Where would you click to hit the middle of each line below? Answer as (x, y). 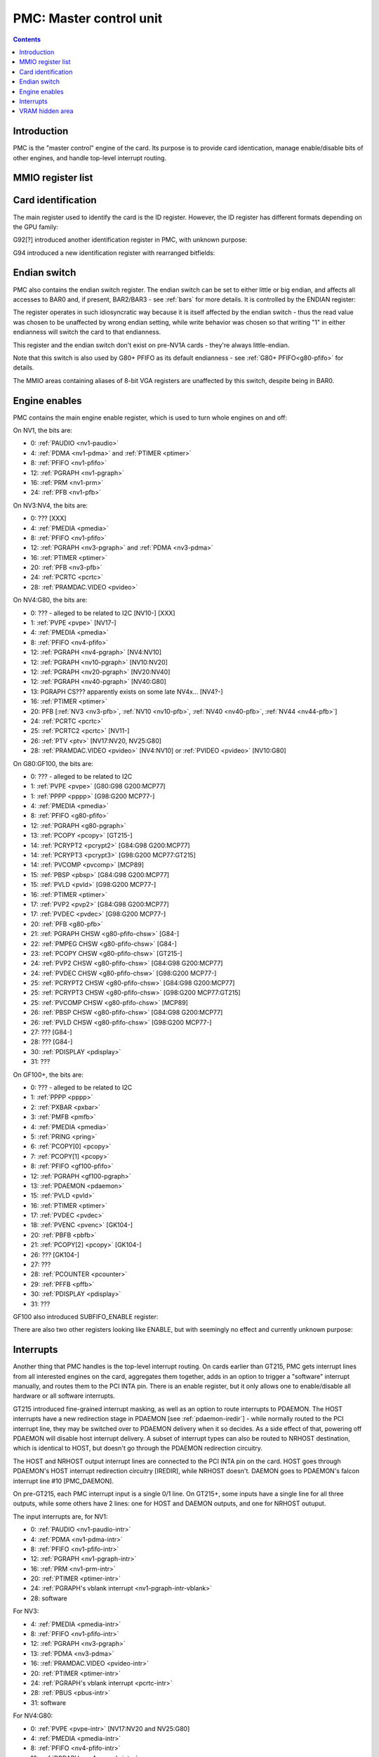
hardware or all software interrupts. (64, 1396)
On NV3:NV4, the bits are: (50, 505)
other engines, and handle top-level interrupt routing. (90, 157)
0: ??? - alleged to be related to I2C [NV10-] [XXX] (103, 613)
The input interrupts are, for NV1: (60, 1516)
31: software (48, 1703)
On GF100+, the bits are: (48, 1075)
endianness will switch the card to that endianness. (87, 332)
